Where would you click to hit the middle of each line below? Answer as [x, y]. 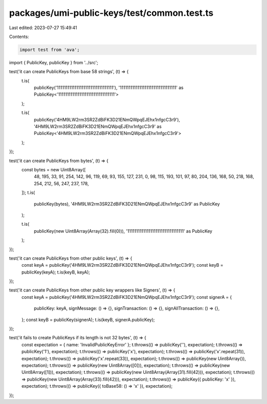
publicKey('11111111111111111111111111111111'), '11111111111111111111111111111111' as [109, 88]
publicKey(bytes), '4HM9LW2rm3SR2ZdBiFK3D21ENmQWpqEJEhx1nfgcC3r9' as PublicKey [127, 204]
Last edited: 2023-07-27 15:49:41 [43, 28]
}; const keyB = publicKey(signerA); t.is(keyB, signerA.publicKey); [88, 320]
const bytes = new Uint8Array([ [54, 169]
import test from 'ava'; [50, 50]
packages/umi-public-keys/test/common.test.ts [111, 13]
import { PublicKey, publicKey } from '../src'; [54, 62]
